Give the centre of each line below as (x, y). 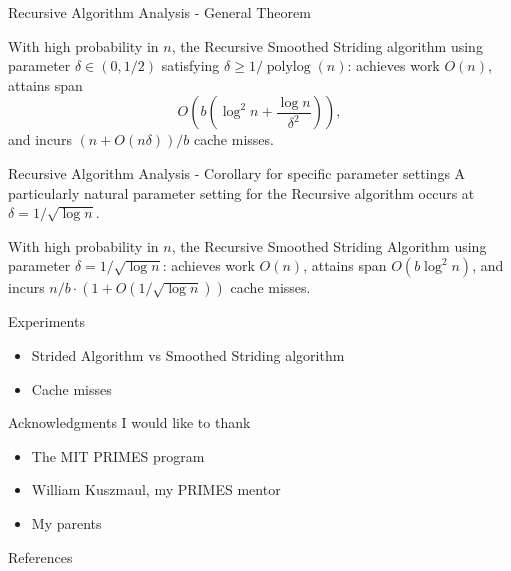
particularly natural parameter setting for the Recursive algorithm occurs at (241, 192)
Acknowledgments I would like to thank (129, 422)
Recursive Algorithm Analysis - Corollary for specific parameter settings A (237, 172)
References (40, 556)
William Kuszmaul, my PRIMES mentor (156, 489)
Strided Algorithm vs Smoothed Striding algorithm (188, 354)
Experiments (46, 321)
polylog (288, 67)
